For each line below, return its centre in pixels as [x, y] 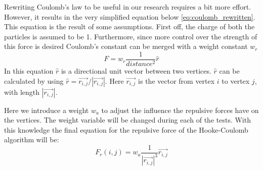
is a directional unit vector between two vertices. [136, 71]
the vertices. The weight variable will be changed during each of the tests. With [127, 120]
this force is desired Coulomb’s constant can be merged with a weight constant [126, 46]
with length [22, 92]
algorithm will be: [32, 139]
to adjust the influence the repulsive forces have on [180, 110]
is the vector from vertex [177, 80]
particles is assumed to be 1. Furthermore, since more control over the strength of [131, 36]
